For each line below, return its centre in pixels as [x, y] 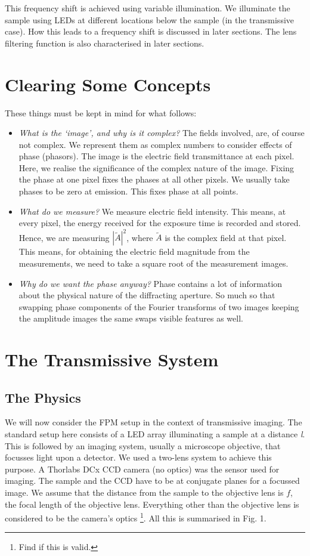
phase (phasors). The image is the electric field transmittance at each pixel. [156, 156]
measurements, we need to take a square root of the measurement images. [154, 263]
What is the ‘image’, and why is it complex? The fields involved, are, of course [162, 133]
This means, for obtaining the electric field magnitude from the [134, 251]
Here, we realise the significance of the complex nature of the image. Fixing [156, 167]
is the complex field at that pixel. [226, 237]
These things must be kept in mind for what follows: [101, 112]
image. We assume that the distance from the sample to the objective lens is [144, 492]
